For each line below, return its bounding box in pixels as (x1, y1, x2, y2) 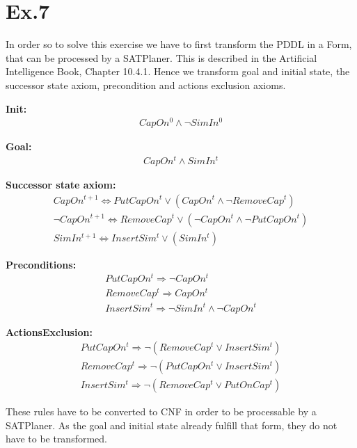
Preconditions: (6, 257, 77, 271)
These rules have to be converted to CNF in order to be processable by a (6, 404, 317, 419)
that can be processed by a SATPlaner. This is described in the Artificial (6, 50, 317, 65)
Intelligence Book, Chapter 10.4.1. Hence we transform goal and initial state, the (6, 64, 350, 79)
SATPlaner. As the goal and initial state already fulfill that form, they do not (6, 417, 338, 432)
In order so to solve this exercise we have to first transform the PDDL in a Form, (6, 37, 352, 51)
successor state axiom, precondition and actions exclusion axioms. (6, 77, 286, 92)
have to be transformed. (6, 431, 107, 446)
